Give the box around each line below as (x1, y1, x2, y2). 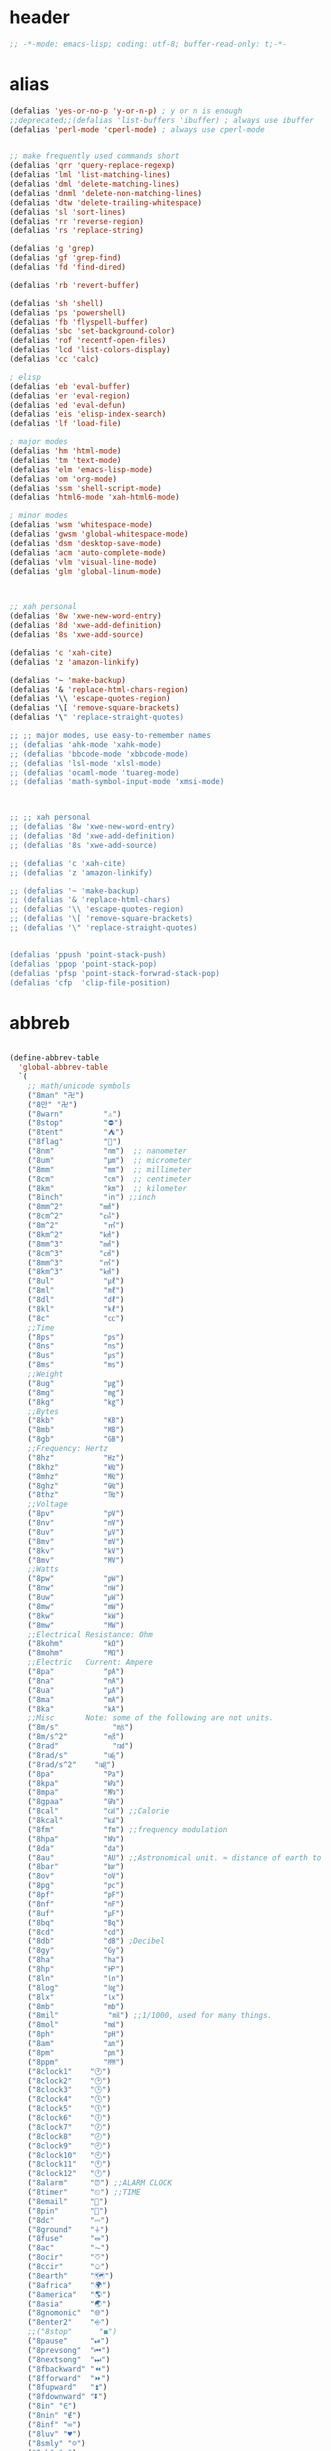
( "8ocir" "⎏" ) (27, 2252, 110, 2263)
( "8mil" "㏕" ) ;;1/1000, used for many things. (27, 2011, 272, 2021)
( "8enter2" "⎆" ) (27, 2317, 110, 2328)
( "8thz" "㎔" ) (27, 1490, 125, 1500)
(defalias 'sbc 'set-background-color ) (9, 326, 176, 336)
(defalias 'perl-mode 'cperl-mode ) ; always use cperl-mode (9, 124, 266, 135)
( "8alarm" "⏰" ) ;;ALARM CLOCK (27, 2178, 172, 2188)
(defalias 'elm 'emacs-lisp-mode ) (9, 464, 154, 475)
